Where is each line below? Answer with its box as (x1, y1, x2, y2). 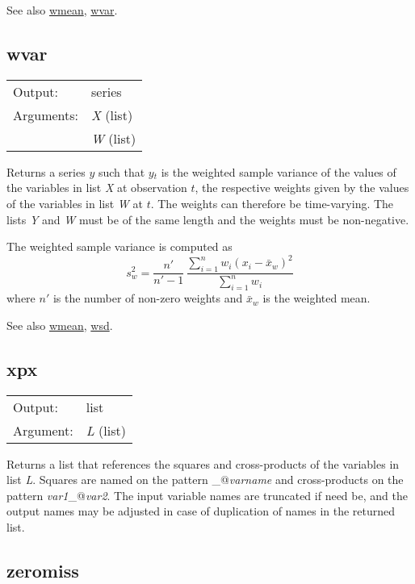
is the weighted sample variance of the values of (161, 163, 396, 180)
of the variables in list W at (6, 194, 143, 211)
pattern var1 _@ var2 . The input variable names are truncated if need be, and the (6, 486, 408, 503)
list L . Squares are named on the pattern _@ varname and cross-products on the (6, 471, 404, 488)
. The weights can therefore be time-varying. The (150, 194, 394, 211)
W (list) (91, 128, 136, 148)
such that (98, 163, 145, 180)
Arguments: (13, 105, 79, 124)
